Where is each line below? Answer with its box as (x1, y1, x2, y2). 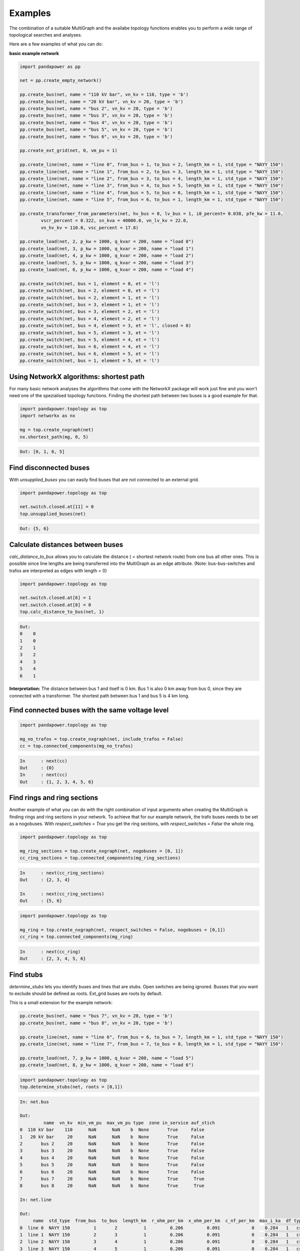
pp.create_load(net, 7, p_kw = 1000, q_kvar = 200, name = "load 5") (19, 1055, 194, 1061)
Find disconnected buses (9, 463, 90, 472)
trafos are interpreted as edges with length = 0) (9, 567, 107, 573)
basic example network (9, 50, 59, 56)
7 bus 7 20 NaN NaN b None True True (19, 1176, 204, 1181)
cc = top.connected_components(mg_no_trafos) (19, 743, 133, 749)
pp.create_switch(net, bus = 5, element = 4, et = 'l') (19, 337, 160, 342)
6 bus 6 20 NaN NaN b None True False (19, 1169, 204, 1174)
